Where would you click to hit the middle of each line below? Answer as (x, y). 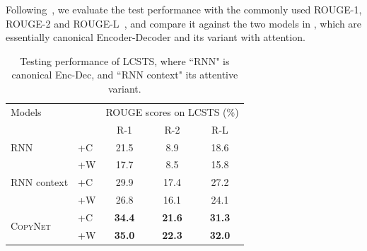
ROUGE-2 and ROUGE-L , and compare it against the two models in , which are (184, 23)
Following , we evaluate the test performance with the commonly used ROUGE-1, (184, 9)
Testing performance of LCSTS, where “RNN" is (125, 60)
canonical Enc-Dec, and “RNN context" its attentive (125, 75)
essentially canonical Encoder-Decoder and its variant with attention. (156, 37)
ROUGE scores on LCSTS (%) (172, 111)
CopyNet (31, 226)
